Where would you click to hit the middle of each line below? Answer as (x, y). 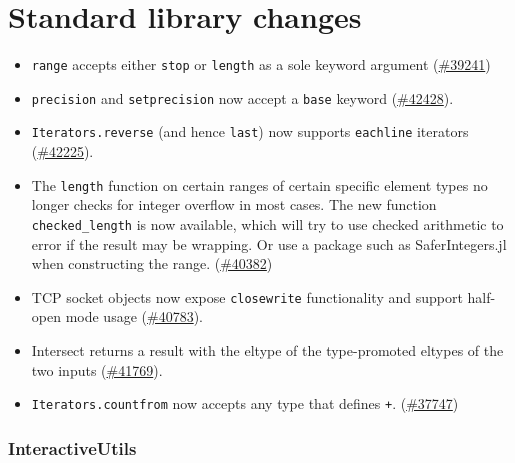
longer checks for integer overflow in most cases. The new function (234, 204)
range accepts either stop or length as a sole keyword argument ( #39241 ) (261, 64)
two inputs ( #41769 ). (97, 369)
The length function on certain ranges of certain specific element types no (259, 184)
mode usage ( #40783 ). (134, 316)
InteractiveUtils (72, 447)
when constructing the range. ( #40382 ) (152, 263)
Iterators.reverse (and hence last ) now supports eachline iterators (250, 131)
